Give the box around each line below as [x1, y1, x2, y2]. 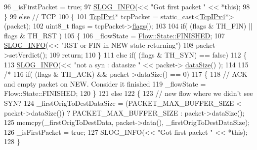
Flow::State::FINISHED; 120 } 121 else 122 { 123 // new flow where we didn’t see [4, 88, 253, 98]
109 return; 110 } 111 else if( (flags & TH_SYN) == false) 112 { [49, 49, 247, 60]
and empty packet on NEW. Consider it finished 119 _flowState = [4, 78, 206, 89]
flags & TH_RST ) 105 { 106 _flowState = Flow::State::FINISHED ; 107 [4, 30, 225, 40]
